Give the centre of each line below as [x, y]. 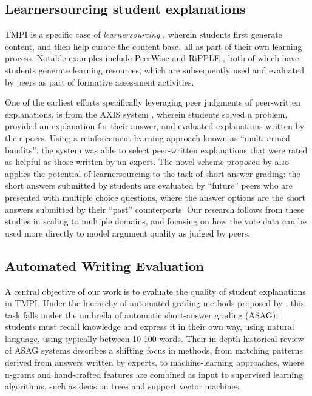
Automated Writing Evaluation [104, 265]
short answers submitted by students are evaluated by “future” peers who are [149, 185]
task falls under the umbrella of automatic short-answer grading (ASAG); [142, 314]
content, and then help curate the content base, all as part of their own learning [154, 46]
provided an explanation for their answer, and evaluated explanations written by [155, 126]
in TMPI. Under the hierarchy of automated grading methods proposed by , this [155, 303]
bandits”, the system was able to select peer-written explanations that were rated [156, 149]
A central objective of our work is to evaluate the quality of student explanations [155, 291]
